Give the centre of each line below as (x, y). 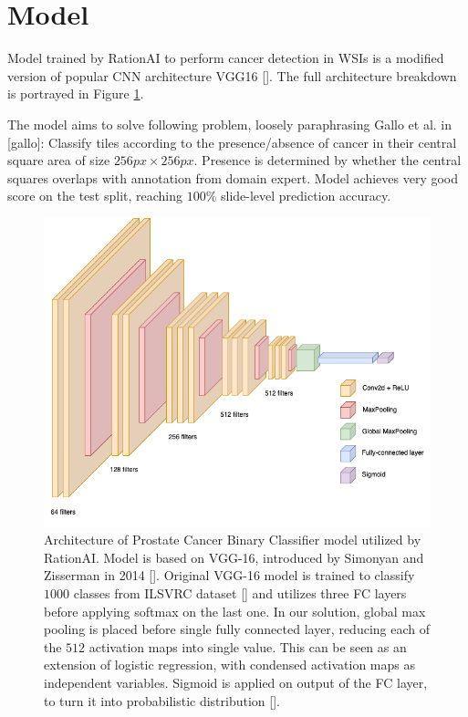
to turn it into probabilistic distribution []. (162, 700)
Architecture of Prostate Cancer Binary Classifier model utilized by (233, 540)
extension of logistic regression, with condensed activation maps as (229, 665)
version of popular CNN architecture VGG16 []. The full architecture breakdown (232, 75)
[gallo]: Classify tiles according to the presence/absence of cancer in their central (232, 142)
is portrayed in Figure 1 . (76, 94)
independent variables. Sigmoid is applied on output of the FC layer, (236, 682)
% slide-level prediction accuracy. (298, 196)
